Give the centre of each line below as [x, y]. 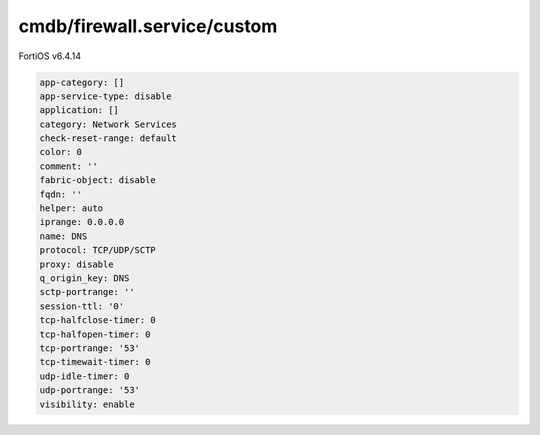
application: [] [79, 110]
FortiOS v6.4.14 [50, 56]
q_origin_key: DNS [84, 278]
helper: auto [71, 208]
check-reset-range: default [108, 138]
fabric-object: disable [98, 180]
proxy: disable [76, 264]
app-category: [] [82, 82]
